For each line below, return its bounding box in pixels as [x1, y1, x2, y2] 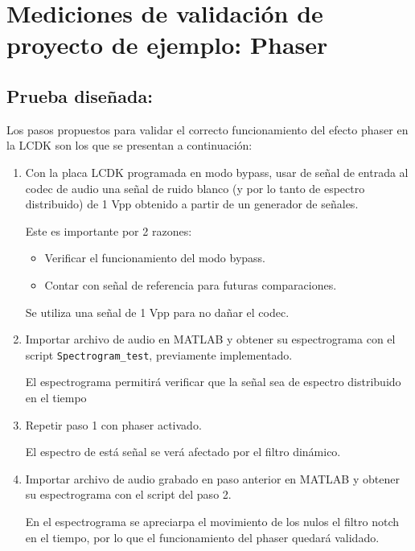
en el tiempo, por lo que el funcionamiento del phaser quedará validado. [25, 528, 380, 545]
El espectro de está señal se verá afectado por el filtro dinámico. [25, 443, 341, 460]
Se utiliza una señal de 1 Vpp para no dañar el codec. [25, 303, 290, 320]
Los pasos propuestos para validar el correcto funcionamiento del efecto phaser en [6, 121, 409, 138]
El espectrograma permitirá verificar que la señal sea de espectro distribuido [25, 373, 401, 390]
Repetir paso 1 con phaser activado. [25, 416, 202, 433]
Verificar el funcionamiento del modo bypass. [44, 249, 266, 266]
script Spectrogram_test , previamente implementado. [25, 346, 293, 363]
